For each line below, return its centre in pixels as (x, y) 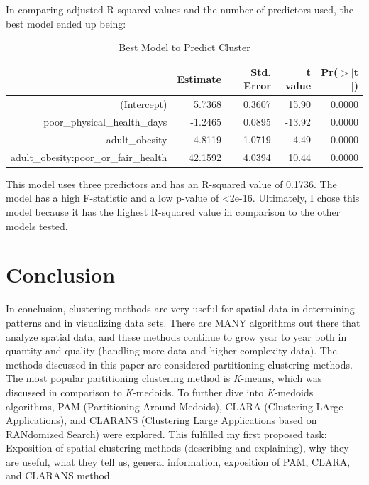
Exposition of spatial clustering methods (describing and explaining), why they (177, 448)
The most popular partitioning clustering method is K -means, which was (164, 378)
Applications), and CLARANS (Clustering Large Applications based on (161, 420)
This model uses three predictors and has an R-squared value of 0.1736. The (171, 184)
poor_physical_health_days (105, 122)
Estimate (199, 78)
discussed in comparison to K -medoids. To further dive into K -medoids (160, 392)
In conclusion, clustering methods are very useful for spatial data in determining (180, 309)
